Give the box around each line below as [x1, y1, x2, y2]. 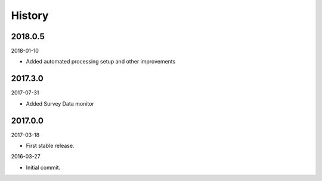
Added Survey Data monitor [26, 100, 95, 107]
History [11, 9, 49, 22]
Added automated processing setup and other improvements [26, 58, 176, 65]
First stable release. [26, 142, 75, 150]
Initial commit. [26, 164, 61, 171]
